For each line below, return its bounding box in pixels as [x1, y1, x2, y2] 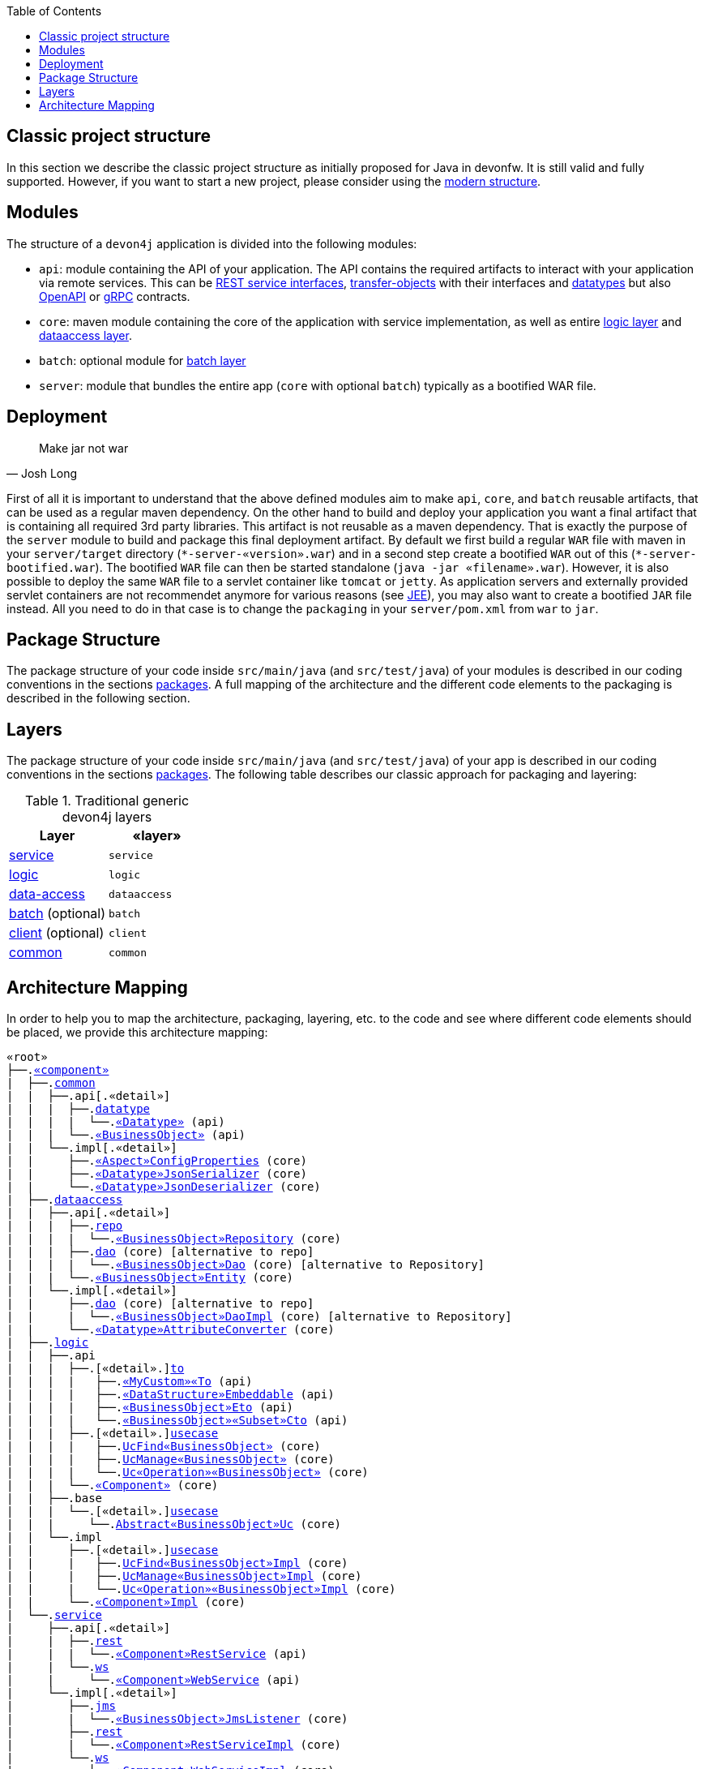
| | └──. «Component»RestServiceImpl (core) [6, 1738, 342, 1752]
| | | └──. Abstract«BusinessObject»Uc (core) [6, 1518, 342, 1531]
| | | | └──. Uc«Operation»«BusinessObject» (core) [6, 1466, 369, 1479]
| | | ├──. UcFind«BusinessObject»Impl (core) [6, 1556, 348, 1570]
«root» [6, 1050, 48, 1064]
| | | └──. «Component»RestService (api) [6, 1647, 307, 1661]
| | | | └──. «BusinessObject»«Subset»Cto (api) [6, 1414, 348, 1428]
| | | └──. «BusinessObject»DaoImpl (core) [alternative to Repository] [6, 1310, 512, 1324]
